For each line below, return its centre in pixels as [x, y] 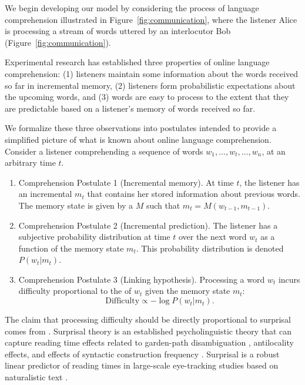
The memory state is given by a [76, 205]
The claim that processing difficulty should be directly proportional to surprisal [148, 319]
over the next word [212, 237]
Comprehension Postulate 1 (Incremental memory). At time [126, 182]
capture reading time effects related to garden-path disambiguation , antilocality [149, 342]
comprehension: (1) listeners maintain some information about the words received [152, 73]
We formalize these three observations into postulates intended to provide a [141, 128]
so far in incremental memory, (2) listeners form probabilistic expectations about [150, 85]
